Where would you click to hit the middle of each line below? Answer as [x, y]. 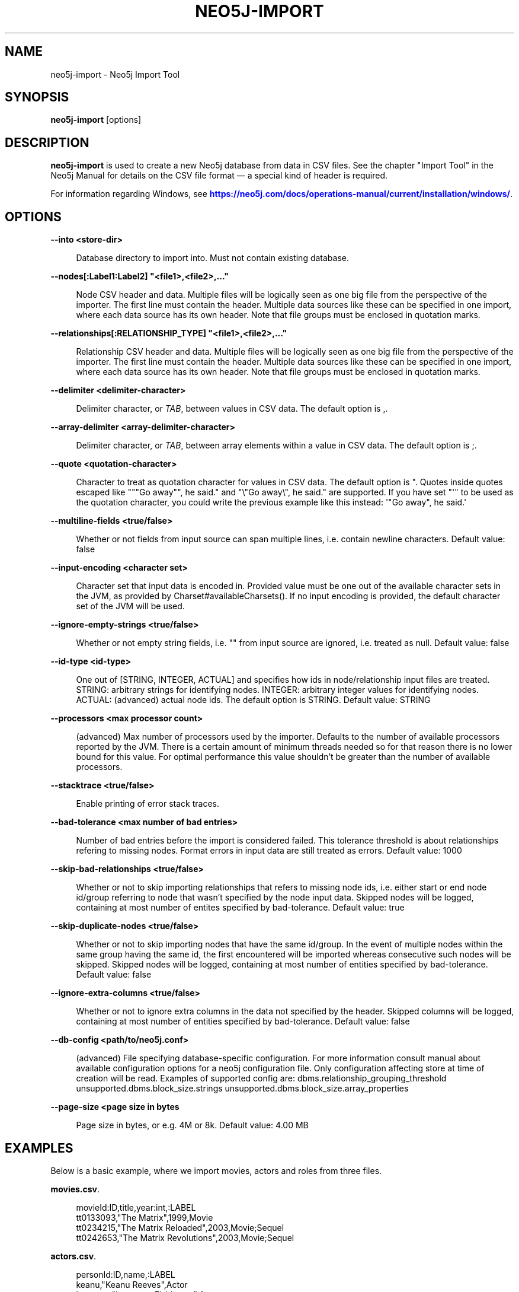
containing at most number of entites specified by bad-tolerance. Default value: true [240, 908]
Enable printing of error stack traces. [148, 804]
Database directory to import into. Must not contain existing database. [213, 258]
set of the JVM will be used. [130, 606]
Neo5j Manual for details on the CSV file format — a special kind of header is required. [219, 176]
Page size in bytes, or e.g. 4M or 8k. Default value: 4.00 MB [192, 1125]
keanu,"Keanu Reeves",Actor [132, 1284]
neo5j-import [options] [96, 120]
